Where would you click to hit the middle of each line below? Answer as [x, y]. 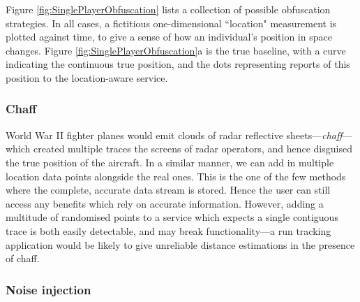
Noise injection [48, 289]
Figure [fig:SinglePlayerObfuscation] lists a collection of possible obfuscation [168, 9]
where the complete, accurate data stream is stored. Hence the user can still [168, 190]
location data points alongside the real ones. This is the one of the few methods [176, 176]
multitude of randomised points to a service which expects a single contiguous [172, 217]
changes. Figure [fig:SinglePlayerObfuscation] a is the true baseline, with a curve [176, 50]
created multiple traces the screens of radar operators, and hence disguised [193, 149]
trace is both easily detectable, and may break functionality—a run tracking [168, 230]
